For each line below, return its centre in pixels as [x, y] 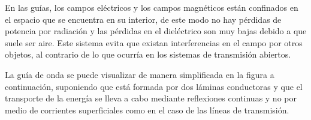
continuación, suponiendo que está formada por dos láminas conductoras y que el [154, 86]
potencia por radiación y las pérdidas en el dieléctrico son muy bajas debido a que [156, 31]
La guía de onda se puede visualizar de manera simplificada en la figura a [140, 74]
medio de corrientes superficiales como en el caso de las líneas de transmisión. [147, 109]
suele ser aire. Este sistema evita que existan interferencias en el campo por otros [154, 42]
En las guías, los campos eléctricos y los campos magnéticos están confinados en [152, 7]
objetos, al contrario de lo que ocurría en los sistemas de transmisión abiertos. [148, 54]
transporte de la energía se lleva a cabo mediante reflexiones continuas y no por [151, 98]
